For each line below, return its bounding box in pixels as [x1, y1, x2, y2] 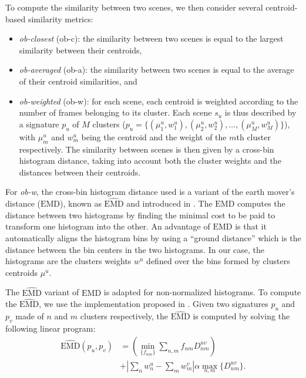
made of [15, 310, 44, 322]
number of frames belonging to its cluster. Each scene [19, 106, 212, 119]
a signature [19, 117, 59, 130]
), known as [60, 197, 102, 210]
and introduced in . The [126, 197, 213, 210]
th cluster [236, 130, 271, 143]
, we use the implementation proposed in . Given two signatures [39, 298, 268, 310]
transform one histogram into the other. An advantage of [5, 220, 210, 232]
